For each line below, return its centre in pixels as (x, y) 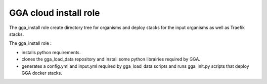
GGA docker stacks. (42, 73)
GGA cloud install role (54, 13)
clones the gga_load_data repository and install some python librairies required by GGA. (111, 59)
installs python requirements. (51, 52)
